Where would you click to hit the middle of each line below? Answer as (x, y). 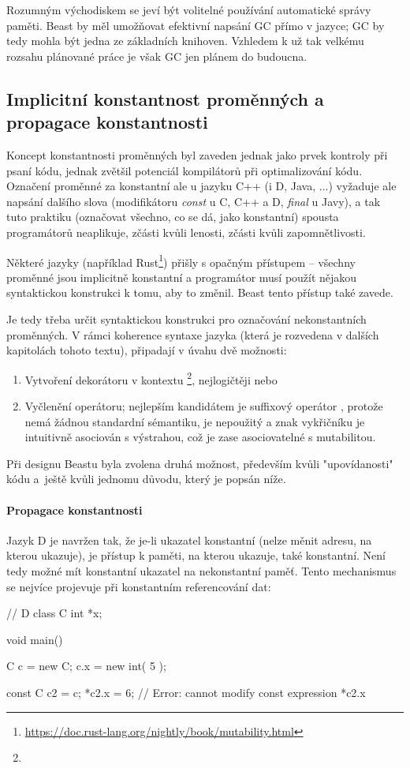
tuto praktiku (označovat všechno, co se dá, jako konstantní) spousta (173, 217)
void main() (35, 639)
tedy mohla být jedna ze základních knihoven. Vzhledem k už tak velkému (185, 41)
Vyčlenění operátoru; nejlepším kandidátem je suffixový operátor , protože (204, 406)
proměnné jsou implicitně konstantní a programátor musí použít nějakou (182, 277)
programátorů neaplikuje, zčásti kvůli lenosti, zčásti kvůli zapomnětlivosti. (186, 232)
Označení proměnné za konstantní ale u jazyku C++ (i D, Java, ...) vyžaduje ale (201, 186)
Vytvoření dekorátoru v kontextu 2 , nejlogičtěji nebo (151, 378)
